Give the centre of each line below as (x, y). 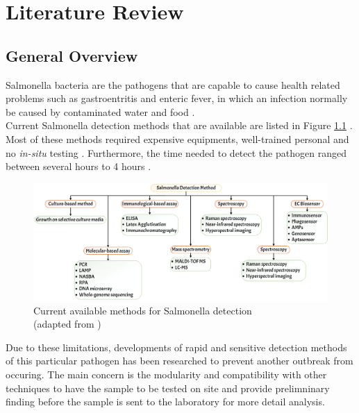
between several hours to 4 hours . (78, 166)
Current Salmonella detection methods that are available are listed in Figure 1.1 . (179, 125)
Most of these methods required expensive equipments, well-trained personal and (177, 138)
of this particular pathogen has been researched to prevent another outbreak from (179, 361)
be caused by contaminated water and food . (100, 111)
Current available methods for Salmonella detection (143, 310)
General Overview (72, 55)
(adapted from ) (67, 324)
